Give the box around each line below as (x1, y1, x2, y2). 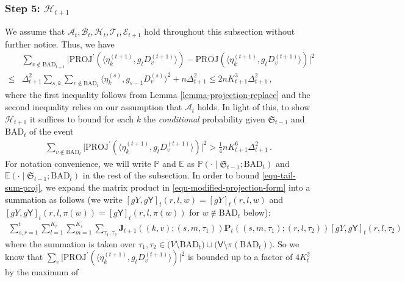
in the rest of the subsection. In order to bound (82, 169, 260, 182)
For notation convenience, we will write (5, 157, 151, 169)
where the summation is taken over (5, 237, 136, 250)
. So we (272, 237, 299, 250)
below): (243, 206, 271, 219)
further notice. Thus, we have (5, 37, 115, 50)
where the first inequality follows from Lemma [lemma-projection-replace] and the (5, 88, 310, 101)
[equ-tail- (262, 169, 296, 182)
